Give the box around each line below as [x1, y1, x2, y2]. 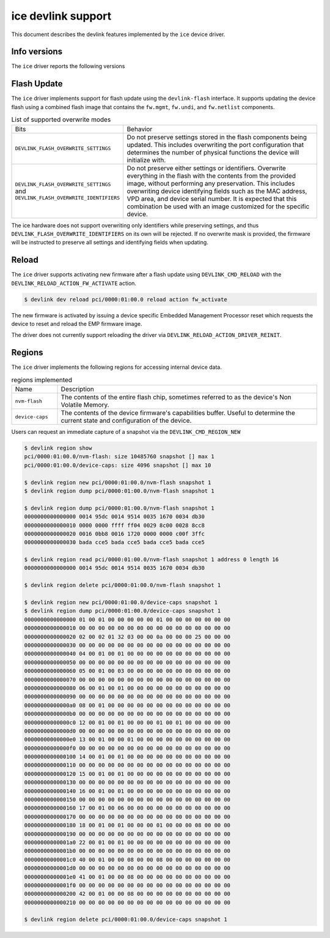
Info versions [11, 47, 63, 57]
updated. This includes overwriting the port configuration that [127, 140, 304, 149]
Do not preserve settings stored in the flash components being [127, 132, 307, 141]
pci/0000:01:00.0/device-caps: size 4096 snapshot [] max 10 [24, 461, 211, 469]
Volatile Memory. [61, 401, 109, 409]
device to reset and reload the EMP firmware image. [11, 320, 142, 327]
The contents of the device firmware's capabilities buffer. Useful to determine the [61, 409, 296, 417]
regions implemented [11, 376, 73, 384]
